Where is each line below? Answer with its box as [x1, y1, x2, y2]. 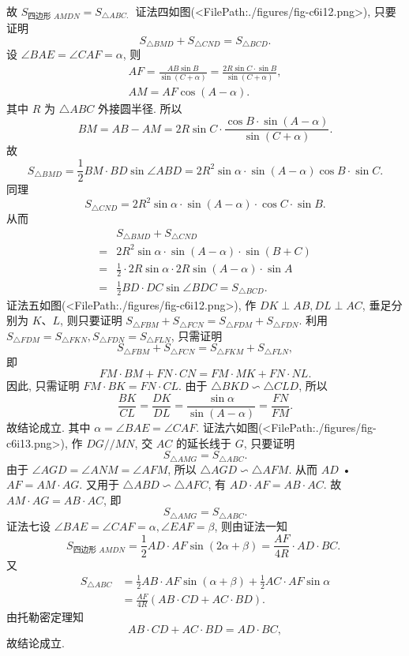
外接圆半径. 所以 [98, 99, 182, 116]
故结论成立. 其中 [6, 419, 91, 436]
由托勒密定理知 [6, 608, 84, 624]
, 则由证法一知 [214, 517, 287, 534]
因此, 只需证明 [6, 377, 80, 394]
